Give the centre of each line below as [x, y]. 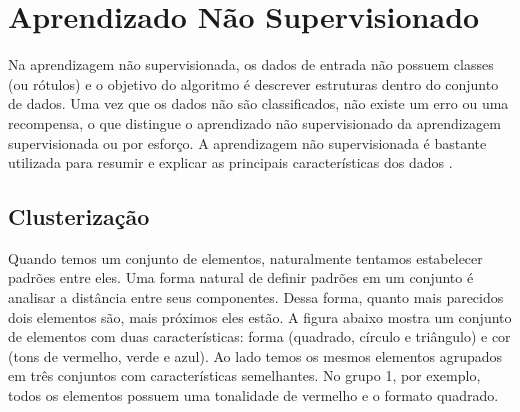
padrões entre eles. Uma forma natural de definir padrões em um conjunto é [241, 277]
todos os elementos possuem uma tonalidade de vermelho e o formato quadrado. [253, 395]
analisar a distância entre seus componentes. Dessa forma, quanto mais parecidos [256, 297]
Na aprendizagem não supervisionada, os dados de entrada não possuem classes [251, 64]
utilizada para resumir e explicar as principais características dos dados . [230, 162]
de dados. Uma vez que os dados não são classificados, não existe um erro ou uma [258, 103]
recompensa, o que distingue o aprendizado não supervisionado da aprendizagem [254, 122]
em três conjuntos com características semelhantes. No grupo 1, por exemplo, [244, 375]
